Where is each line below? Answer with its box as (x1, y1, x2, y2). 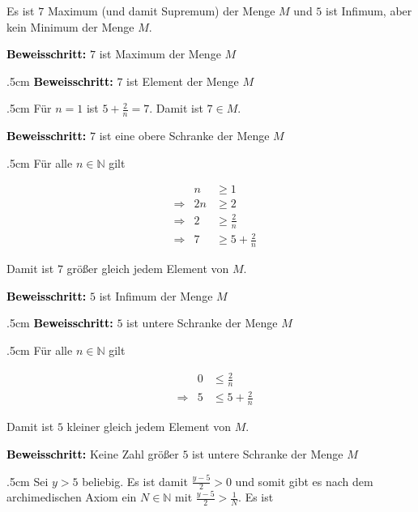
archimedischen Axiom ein (6, 489, 137, 506)
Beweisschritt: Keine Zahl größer (6, 445, 179, 462)
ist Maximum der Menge (99, 45, 221, 62)
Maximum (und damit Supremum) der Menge (47, 2, 275, 19)
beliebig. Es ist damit (82, 472, 188, 489)
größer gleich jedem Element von (66, 260, 229, 277)
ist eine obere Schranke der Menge (99, 127, 270, 144)
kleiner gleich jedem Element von (66, 418, 231, 435)
